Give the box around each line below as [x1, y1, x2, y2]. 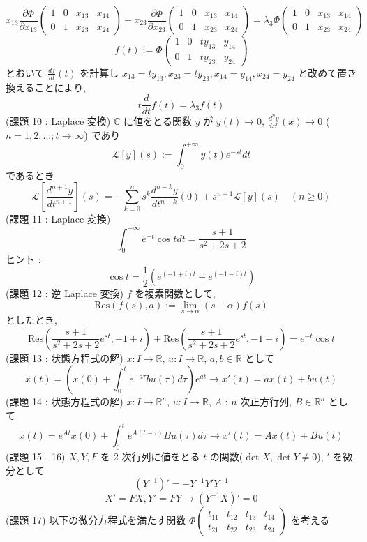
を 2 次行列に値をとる [100, 449, 200, 463]
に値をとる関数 [123, 114, 192, 128]
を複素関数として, [135, 286, 216, 301]
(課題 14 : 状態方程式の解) [6, 394, 123, 409]
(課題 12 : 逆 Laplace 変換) [6, 286, 123, 301]
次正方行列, [240, 394, 292, 409]
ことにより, [34, 80, 87, 94]
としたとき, [6, 313, 57, 327]
